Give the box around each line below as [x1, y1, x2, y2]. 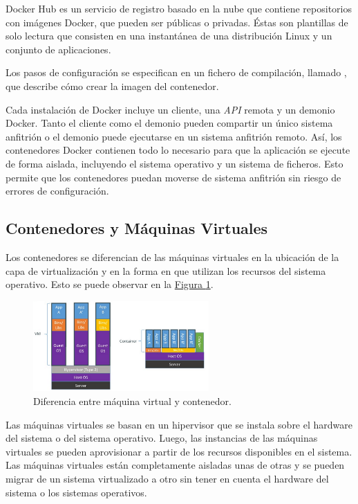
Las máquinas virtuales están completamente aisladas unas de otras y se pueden [6, 458, 345, 472]
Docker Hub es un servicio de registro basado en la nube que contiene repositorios [6, 1, 352, 15]
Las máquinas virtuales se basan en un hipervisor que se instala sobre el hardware [6, 417, 352, 431]
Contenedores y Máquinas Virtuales [6, 217, 268, 239]
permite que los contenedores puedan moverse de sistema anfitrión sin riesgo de [6, 170, 341, 184]
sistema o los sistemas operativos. [6, 485, 147, 499]
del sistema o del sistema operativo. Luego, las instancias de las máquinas [6, 431, 318, 445]
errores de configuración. [6, 183, 109, 198]
